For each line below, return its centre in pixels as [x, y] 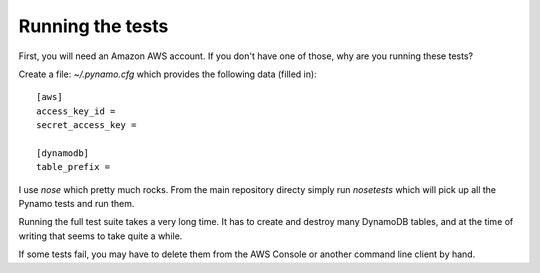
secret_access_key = [86, 125]
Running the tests [93, 26]
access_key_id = [76, 111]
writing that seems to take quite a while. [100, 236]
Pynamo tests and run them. [76, 204]
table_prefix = [73, 167]
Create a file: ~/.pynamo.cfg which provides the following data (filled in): [167, 74]
